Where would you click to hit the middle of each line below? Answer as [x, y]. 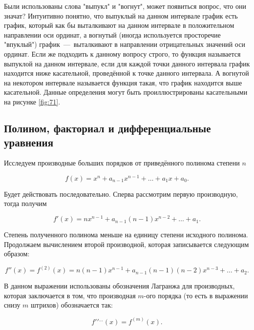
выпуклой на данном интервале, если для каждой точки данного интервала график [127, 63]
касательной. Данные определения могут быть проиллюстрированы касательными [126, 92]
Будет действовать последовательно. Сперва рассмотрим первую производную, [121, 194]
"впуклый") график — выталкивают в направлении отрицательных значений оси [125, 44]
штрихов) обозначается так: [72, 305]
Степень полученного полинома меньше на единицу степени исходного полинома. [126, 235]
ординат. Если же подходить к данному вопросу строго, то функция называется [122, 53]
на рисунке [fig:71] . [32, 101]
